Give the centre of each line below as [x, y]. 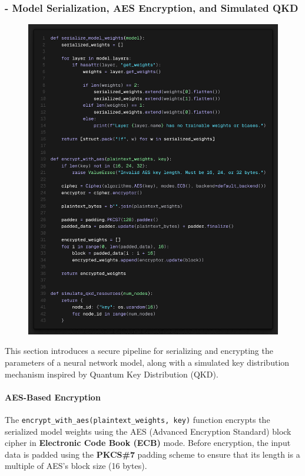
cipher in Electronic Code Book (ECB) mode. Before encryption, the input [148, 443]
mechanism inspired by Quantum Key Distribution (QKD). [112, 374]
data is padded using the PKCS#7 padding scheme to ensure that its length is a [152, 454]
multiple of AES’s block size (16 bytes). [76, 466]
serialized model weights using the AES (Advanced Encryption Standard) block [148, 431]
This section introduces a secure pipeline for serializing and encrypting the [139, 351]
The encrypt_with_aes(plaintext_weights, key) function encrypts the [137, 420]
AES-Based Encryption [53, 397]
